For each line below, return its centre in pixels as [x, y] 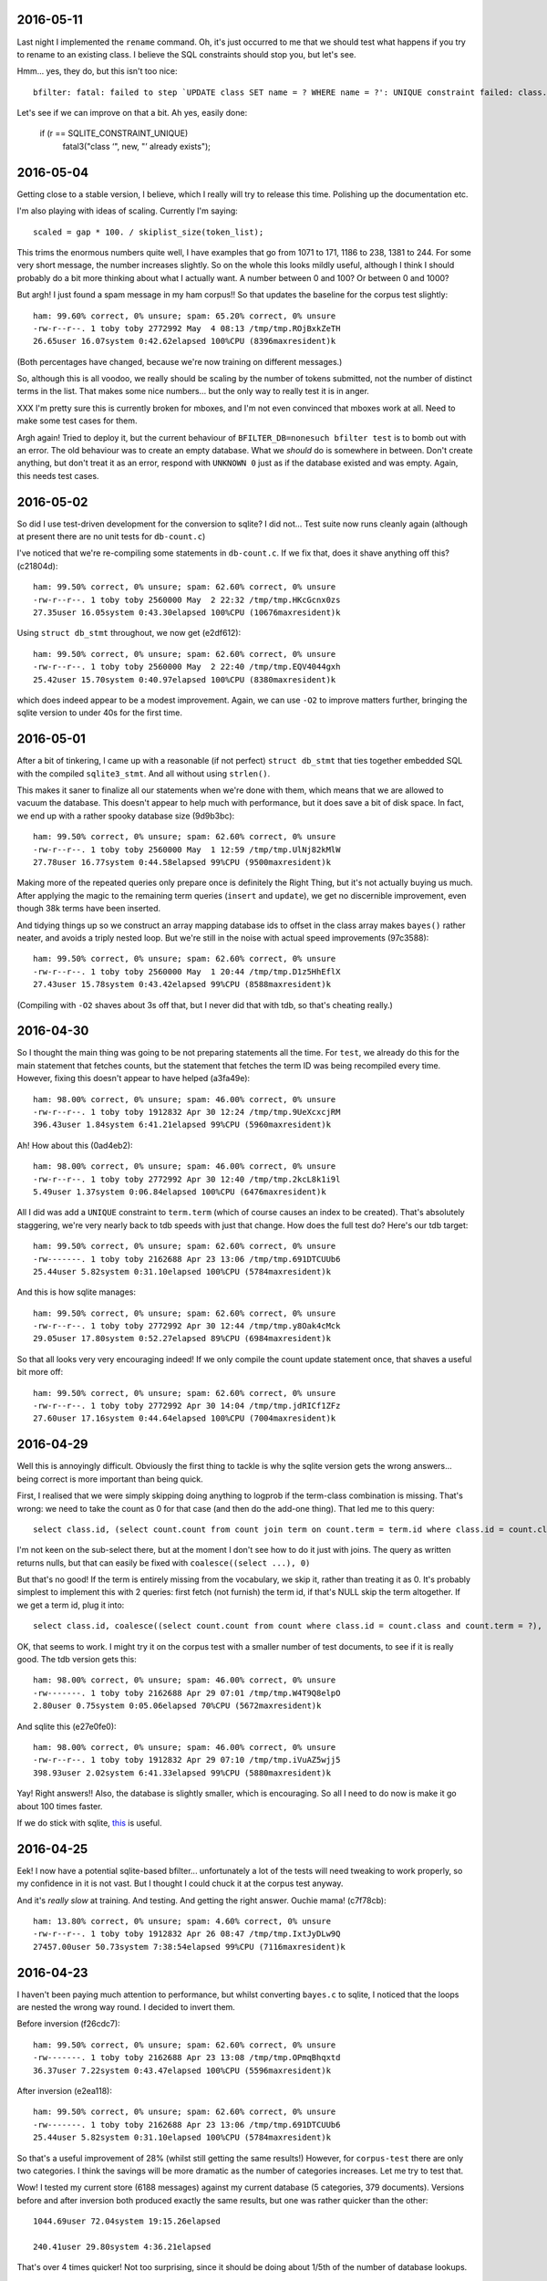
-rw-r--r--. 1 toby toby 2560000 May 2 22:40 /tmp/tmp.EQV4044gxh [187, 667]
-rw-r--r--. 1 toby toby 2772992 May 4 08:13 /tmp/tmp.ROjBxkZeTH [187, 328]
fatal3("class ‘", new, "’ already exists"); [137, 146]
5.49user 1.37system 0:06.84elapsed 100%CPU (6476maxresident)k [180, 1192]
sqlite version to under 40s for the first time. [99, 713]
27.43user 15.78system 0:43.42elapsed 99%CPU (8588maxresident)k [182, 984]
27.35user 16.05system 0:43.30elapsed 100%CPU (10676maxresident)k [187, 613]
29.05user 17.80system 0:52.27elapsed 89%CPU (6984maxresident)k [182, 1338]
